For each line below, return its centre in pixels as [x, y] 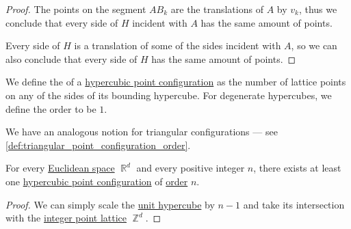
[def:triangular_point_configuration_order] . [98, 145]
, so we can [314, 45]
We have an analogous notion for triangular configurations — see [142, 132]
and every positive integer [191, 168]
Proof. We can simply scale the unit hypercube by [110, 204]
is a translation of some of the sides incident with [178, 45]
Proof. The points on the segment [76, 9]
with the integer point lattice [66, 218]
